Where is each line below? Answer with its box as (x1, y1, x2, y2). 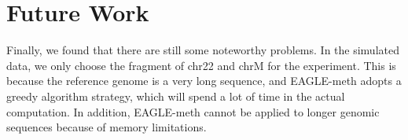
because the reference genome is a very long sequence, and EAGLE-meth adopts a (6, 72, 402, 89)
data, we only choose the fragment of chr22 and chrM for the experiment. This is (6, 57, 396, 73)
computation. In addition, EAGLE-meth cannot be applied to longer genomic (6, 103, 380, 120)
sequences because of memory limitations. (6, 119, 207, 135)
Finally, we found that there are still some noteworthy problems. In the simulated (6, 42, 399, 58)
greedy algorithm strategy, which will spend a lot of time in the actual (6, 87, 345, 104)
